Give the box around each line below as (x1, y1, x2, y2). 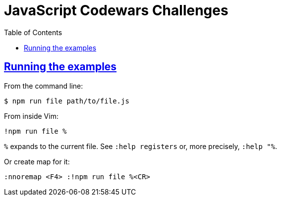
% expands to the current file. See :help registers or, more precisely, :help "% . (4, 142, 278, 150)
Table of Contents (4, 28, 62, 37)
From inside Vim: (4, 111, 58, 120)
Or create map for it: (4, 157, 70, 166)
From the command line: (4, 81, 83, 90)
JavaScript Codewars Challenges (4, 2, 228, 19)
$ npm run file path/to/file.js (4, 97, 129, 105)
